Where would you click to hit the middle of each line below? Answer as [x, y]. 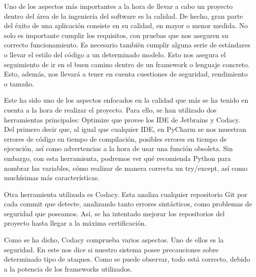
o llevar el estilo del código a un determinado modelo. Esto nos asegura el [115, 54]
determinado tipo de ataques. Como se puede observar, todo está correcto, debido [127, 259]
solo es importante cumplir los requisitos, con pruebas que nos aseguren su [116, 35]
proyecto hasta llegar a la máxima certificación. [75, 223]
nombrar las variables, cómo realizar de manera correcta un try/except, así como [126, 168]
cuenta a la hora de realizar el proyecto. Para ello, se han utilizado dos [110, 109]
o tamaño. [19, 83]
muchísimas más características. [52, 178]
